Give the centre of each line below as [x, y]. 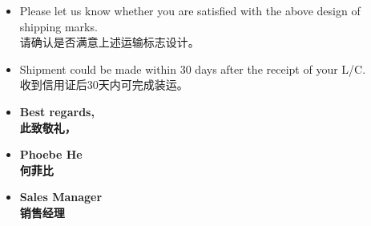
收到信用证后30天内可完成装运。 [104, 85]
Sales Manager [61, 197]
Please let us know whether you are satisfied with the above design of [190, 10]
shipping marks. [58, 26]
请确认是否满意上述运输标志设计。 [109, 42]
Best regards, [57, 111]
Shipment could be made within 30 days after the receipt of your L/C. [193, 69]
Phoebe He [51, 154]
